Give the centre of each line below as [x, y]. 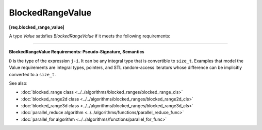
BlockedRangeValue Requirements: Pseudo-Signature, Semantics [77, 52]
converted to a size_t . [33, 74]
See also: [18, 83]
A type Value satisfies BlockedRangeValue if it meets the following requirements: [90, 36]
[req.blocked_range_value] [37, 27]
